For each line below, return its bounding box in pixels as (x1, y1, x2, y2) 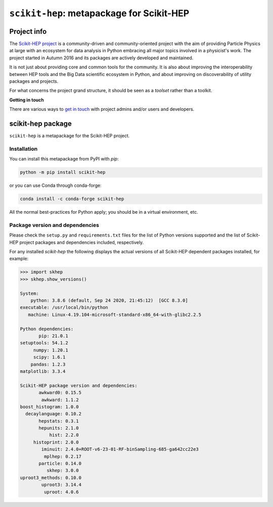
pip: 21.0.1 (38, 333, 68, 339)
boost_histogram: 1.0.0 (20, 404, 79, 410)
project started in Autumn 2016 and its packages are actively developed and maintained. (9, 55, 194, 61)
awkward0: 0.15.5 (38, 390, 82, 396)
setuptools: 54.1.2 (20, 340, 68, 346)
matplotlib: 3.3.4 (20, 368, 66, 374)
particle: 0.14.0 (38, 461, 82, 466)
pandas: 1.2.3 (30, 361, 66, 367)
